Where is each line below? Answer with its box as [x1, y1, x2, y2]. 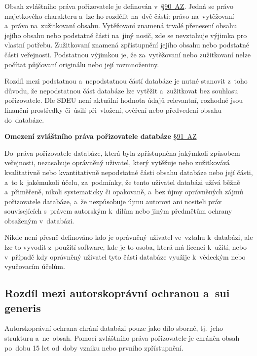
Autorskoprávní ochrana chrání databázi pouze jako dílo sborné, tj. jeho [4, 323, 223, 333]
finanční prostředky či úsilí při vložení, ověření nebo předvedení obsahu [4, 104, 221, 115]
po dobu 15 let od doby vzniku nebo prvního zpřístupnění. [4, 342, 184, 353]
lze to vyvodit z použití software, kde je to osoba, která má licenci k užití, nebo [4, 242, 247, 252]
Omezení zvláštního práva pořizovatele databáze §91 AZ [4, 131, 197, 141]
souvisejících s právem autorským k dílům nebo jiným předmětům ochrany [4, 206, 232, 216]
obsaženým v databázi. [4, 215, 74, 225]
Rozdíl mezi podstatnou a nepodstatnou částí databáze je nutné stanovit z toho [4, 76, 248, 86]
